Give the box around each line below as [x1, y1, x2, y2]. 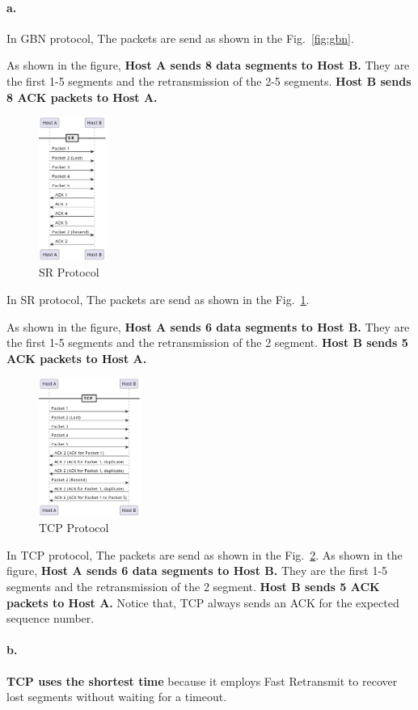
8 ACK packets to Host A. [6, 88, 158, 105]
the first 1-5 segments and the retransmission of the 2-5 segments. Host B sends [6, 72, 412, 89]
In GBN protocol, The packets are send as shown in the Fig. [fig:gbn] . [6, 29, 354, 46]
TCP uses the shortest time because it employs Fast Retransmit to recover [6, 672, 398, 689]
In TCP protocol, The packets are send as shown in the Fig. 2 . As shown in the [6, 546, 403, 563]
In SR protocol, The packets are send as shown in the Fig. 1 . [6, 290, 310, 307]
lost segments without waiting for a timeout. [6, 688, 227, 705]
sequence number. [6, 610, 95, 627]
